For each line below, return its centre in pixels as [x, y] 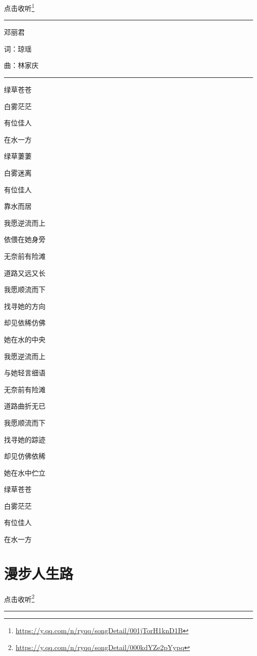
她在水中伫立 [25, 472]
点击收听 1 [19, 7]
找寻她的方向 [25, 306]
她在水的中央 [25, 339]
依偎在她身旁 [25, 239]
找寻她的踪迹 [25, 439]
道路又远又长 [25, 272]
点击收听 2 [19, 598]
